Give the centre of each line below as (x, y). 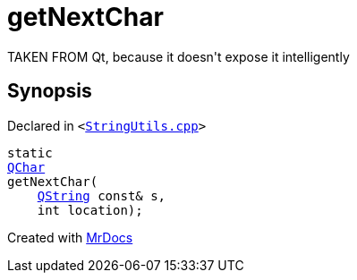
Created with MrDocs (70, 237)
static (30, 153)
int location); (90, 210)
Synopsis (50, 91)
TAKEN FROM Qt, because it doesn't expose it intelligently (178, 56)
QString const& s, (102, 195)
